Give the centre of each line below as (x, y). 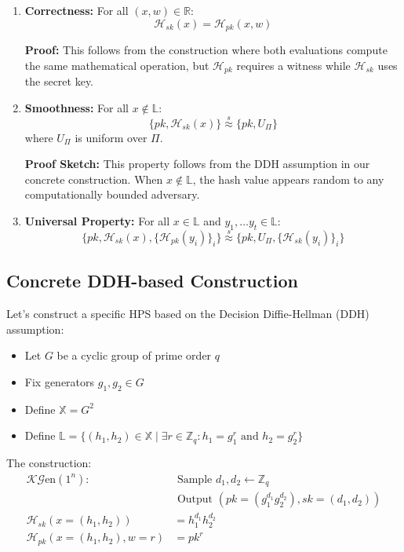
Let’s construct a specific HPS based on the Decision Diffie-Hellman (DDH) (188, 314)
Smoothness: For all (76, 107)
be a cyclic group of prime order (134, 355)
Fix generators (60, 381)
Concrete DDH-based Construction (152, 281)
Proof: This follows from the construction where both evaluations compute (206, 50)
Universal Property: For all (97, 220)
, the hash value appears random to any (288, 179)
